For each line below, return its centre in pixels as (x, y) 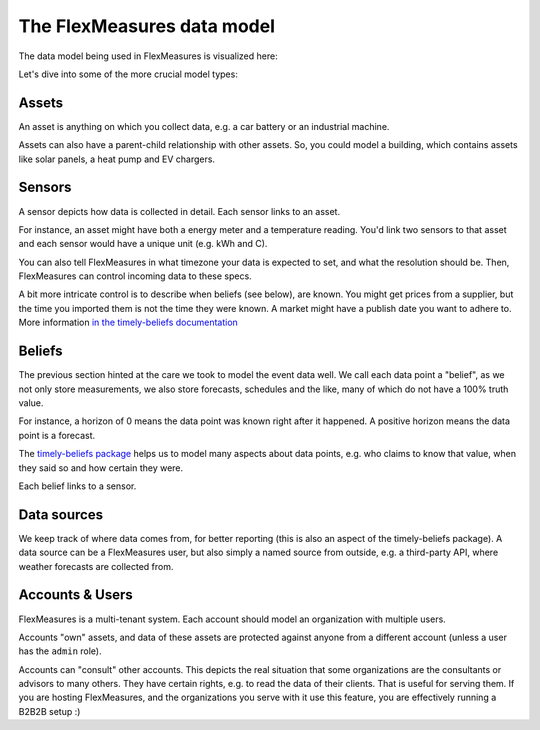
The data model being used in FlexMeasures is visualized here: (148, 56)
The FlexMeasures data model (146, 26)
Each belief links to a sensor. (77, 486)
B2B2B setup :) (49, 711)
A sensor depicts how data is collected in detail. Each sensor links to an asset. (179, 211)
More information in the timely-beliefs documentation (128, 322)
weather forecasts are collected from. (96, 566)
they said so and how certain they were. (101, 467)
